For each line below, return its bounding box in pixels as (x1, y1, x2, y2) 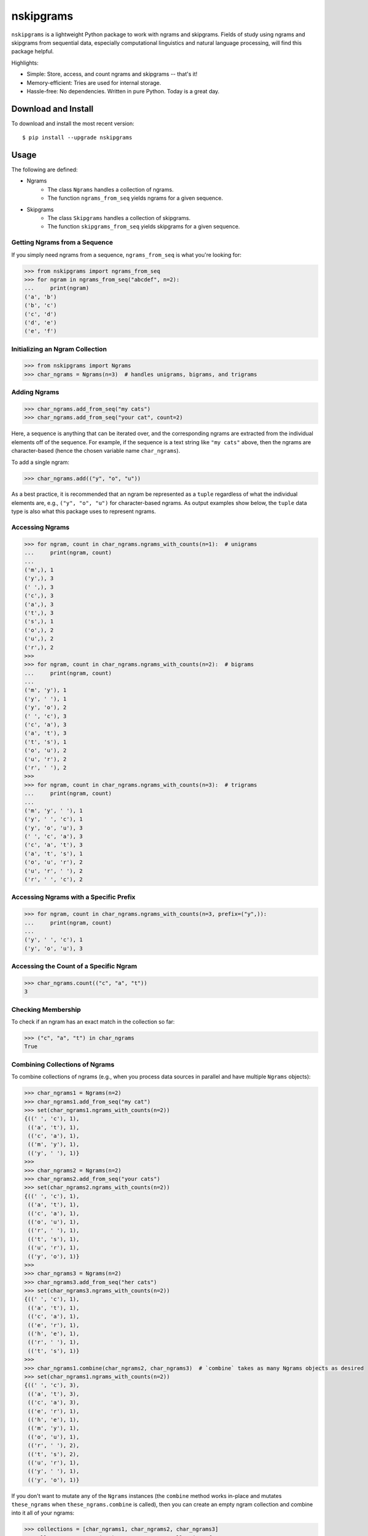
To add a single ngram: (11, 458, 70, 466)
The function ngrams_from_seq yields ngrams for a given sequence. (47, 194, 223, 202)
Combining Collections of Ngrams (11, 1060, 115, 1068)
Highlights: (11, 59, 39, 66)
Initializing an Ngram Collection (11, 345, 107, 353)
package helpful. (11, 48, 55, 55)
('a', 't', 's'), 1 (24, 850, 83, 857)
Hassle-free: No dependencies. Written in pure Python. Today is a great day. (26, 87, 220, 95)
